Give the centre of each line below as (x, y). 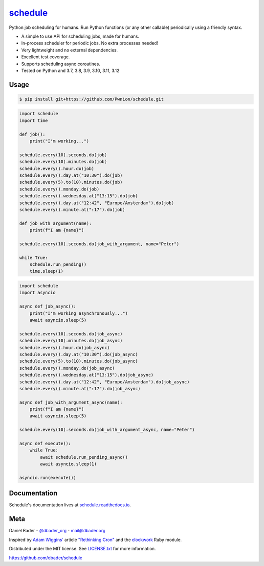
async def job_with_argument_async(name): (71, 402)
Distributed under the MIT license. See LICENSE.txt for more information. (82, 549)
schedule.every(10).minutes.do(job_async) (71, 341)
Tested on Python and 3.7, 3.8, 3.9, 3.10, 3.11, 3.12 (70, 71)
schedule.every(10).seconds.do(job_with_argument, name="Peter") (99, 244)
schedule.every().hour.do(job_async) (65, 347)
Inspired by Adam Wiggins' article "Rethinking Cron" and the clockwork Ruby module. (95, 540)
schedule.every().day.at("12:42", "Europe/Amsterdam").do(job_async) (104, 382)
